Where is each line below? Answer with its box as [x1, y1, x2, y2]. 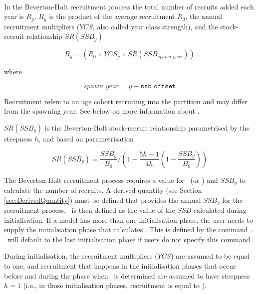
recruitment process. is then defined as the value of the [4, 205, 175, 215]
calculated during [193, 205, 247, 215]
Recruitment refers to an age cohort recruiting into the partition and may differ [4, 96, 248, 106]
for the [222, 194, 243, 205]
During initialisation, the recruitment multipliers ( [4, 251, 158, 261]
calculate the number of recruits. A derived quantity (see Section [4, 185, 202, 195]
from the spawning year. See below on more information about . [4, 106, 200, 116]
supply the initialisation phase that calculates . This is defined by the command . [4, 224, 253, 235]
